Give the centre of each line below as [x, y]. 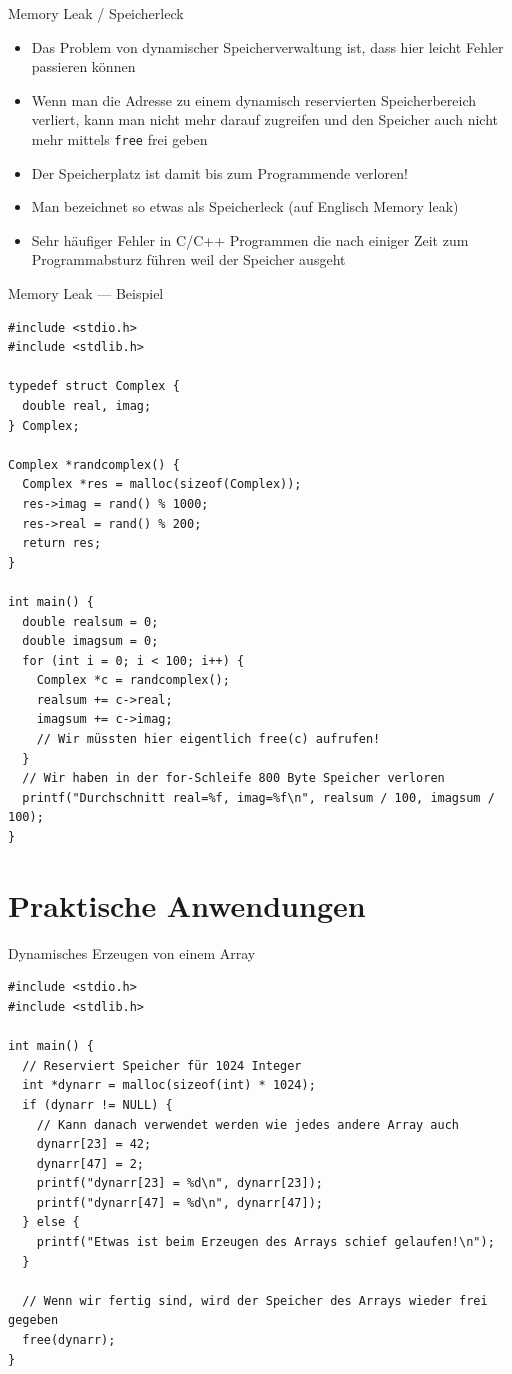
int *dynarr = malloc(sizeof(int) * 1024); [169, 1085]
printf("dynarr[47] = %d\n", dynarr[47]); [179, 1202]
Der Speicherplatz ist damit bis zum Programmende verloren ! [219, 172]
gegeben [33, 1320]
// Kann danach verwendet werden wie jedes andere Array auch [248, 1124]
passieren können [83, 66]
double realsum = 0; [90, 621]
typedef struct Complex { [94, 386]
